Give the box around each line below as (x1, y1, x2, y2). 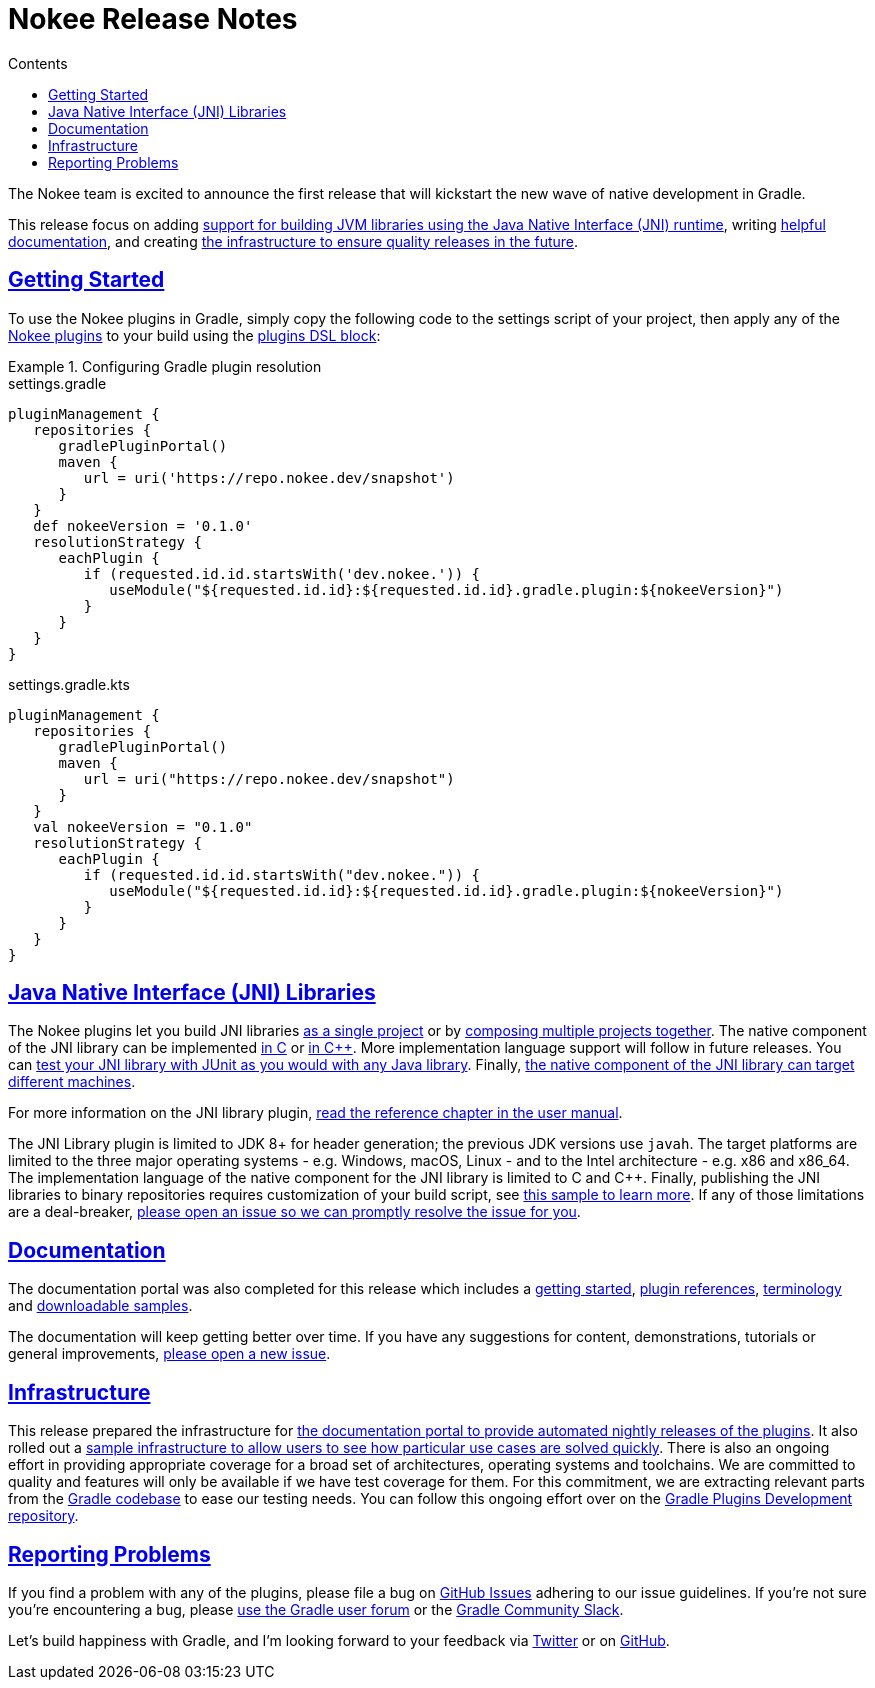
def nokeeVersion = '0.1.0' (33, 517, 253, 534)
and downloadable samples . (8, 1297, 193, 1315)
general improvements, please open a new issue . (8, 1345, 331, 1363)
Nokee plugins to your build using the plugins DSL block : (8, 326, 381, 344)
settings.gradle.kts (8, 675, 130, 693)
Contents (8, 54, 68, 72)
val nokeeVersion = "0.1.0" (33, 818, 253, 835)
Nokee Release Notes (8, 2, 298, 36)
